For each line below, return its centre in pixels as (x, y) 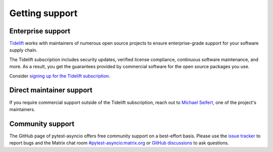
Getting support (43, 13)
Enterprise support (40, 31)
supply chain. (23, 50)
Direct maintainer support (51, 90)
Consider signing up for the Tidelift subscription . (60, 76)
